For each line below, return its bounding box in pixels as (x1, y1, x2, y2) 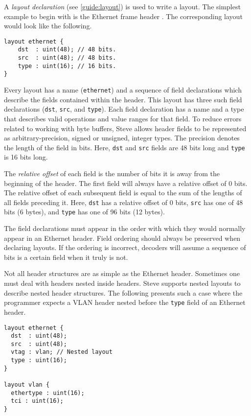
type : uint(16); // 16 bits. (18, 62, 116, 69)
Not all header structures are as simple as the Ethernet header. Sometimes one (4, 268, 240, 278)
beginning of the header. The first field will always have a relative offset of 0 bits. (4, 178, 248, 188)
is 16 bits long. (4, 152, 48, 162)
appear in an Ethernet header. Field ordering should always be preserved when (4, 232, 241, 243)
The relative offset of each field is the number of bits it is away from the (4, 168, 220, 178)
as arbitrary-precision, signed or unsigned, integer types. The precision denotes (4, 133, 240, 143)
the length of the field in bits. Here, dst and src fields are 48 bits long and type (4, 142, 245, 152)
